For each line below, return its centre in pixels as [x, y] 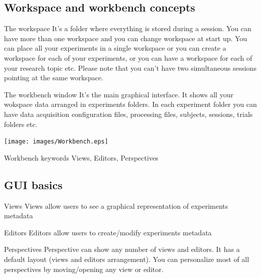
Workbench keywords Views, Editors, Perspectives [81, 157]
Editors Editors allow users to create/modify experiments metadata [108, 232]
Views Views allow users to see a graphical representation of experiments [116, 205]
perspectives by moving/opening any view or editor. [84, 269]
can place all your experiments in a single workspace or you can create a [115, 48]
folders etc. [21, 124]
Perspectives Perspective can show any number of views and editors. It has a [122, 249]
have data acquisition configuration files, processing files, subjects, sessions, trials [128, 114]
